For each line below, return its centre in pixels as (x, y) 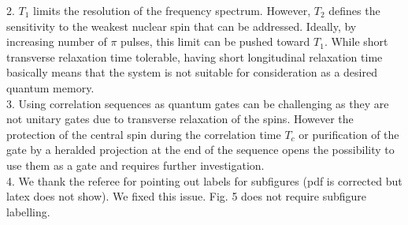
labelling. (28, 211)
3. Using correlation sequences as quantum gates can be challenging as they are (198, 103)
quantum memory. (50, 87)
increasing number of (57, 41)
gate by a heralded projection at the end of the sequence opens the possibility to (200, 150)
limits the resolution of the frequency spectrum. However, (172, 10)
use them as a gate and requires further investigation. (135, 165)
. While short (356, 41)
